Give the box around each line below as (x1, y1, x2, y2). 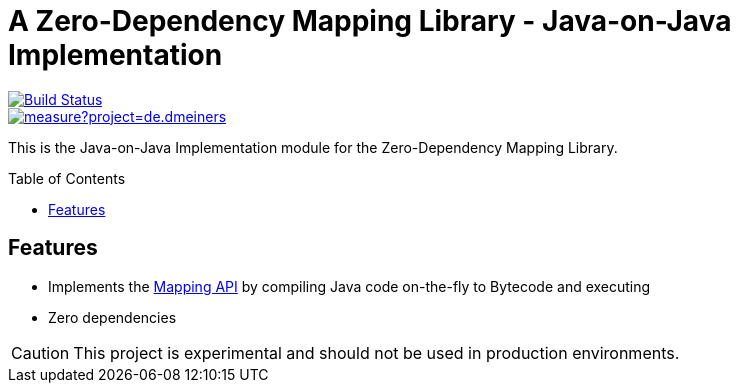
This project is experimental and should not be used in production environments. (73, 342, 680, 363)
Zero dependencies (48, 308, 177, 326)
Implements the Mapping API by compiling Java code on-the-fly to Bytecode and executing (48, 277, 651, 295)
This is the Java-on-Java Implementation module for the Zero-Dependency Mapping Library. (8, 138, 618, 156)
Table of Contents (8, 169, 126, 187)
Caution (11, 342, 70, 363)
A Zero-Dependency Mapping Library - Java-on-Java (8, 4, 732, 38)
